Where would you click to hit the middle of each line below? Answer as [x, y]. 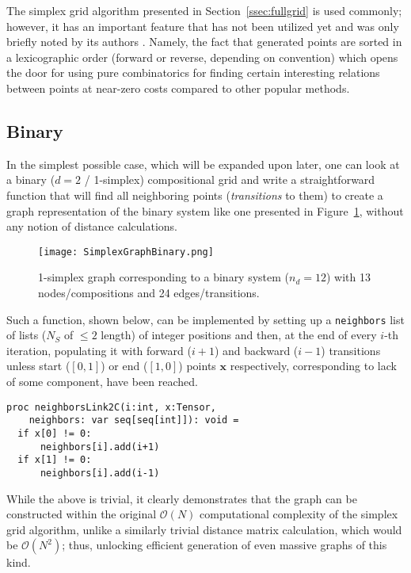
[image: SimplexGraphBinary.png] [126, 252]
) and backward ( [256, 350]
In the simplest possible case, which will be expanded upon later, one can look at [203, 164]
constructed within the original [82, 514]
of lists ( [27, 335]
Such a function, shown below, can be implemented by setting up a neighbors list [205, 319]
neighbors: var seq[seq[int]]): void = [134, 420]
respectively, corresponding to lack [313, 366]
